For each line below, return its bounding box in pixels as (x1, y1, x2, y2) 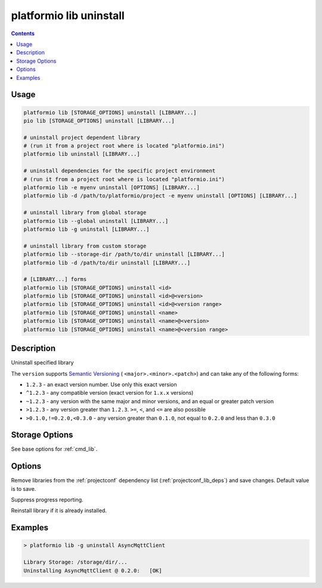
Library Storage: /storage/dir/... (23, 559, 128, 566)
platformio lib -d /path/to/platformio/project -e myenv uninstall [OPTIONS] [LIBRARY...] (23, 193, 298, 199)
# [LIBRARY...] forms (23, 276, 87, 283)
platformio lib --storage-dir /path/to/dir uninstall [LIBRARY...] (23, 251, 225, 258)
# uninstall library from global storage (23, 209, 147, 216)
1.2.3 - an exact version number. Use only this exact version (26, 380, 177, 388)
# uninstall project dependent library (23, 134, 140, 141)
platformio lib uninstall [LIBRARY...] (23, 151, 140, 157)
